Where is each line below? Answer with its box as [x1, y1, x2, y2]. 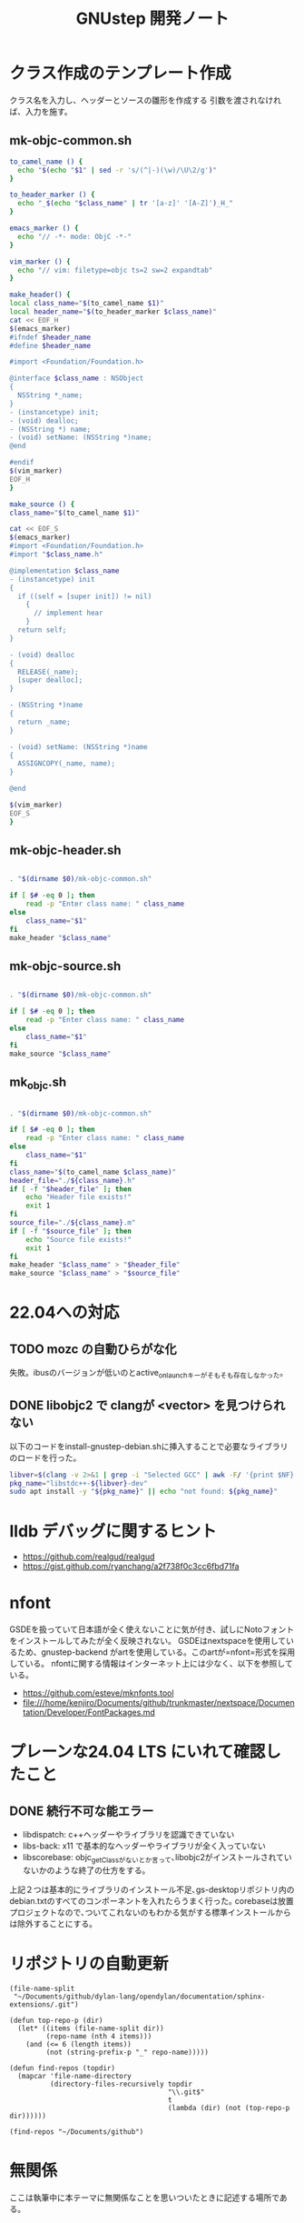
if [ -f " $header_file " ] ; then [9, 1184, 132, 1194]
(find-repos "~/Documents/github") [9, 2127, 144, 2137]
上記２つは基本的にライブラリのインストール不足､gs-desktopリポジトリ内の [9, 1884, 295, 1896]
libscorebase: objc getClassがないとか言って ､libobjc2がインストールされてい [22, 1852, 292, 1865]
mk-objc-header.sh [9, 843, 122, 858]
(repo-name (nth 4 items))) [45, 2031, 152, 2041]
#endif [9, 458, 34, 467]
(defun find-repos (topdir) [9, 2063, 116, 2073]
